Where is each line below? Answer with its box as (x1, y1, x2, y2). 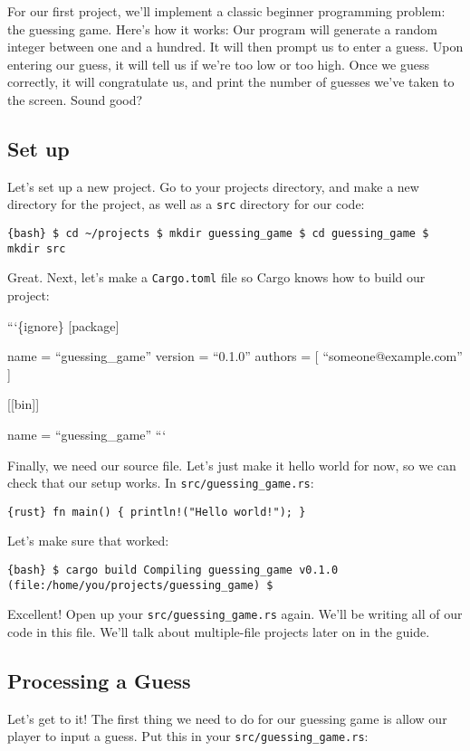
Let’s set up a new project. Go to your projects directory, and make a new (7, 176, 419, 195)
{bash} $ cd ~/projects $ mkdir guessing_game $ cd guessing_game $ (7, 227, 429, 241)
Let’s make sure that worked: (7, 531, 169, 550)
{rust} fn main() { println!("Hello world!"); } (7, 505, 306, 518)
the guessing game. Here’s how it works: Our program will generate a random (7, 19, 437, 38)
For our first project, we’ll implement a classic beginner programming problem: (7, 2, 446, 20)
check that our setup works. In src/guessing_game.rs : (7, 473, 314, 492)
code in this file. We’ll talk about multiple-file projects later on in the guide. (7, 623, 430, 642)
